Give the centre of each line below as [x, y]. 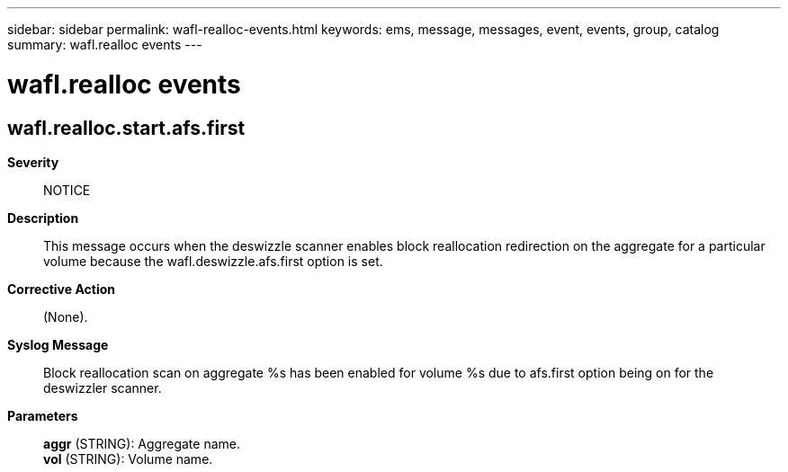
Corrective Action [61, 289]
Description [43, 218]
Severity [33, 162]
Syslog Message [58, 344]
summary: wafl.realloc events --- [105, 45]
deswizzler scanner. [103, 387]
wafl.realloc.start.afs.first [126, 128]
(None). [66, 316]
